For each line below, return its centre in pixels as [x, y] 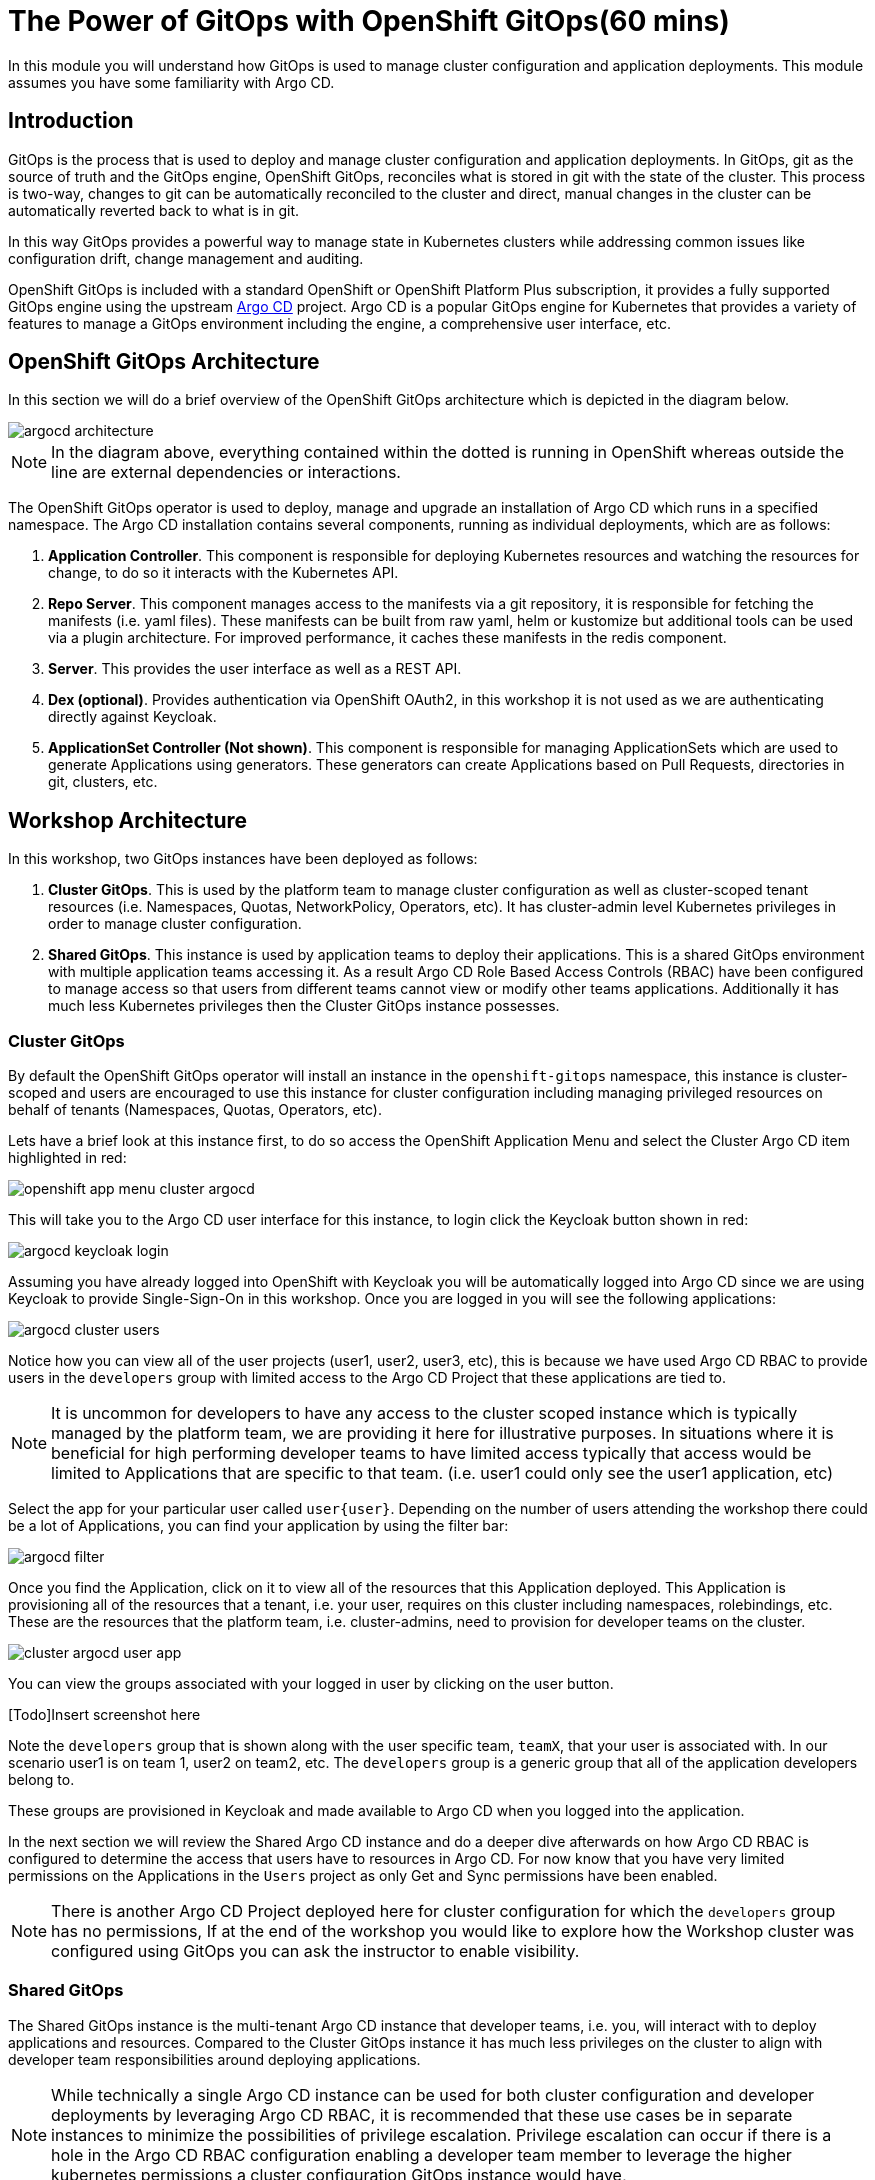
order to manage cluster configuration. [175, 924]
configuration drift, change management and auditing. [186, 258]
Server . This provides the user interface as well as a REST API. [255, 669]
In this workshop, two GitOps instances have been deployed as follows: [243, 859]
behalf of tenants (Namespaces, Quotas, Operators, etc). [195, 1110]
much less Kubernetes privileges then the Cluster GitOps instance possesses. [304, 1006]
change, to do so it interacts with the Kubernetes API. [223, 573]
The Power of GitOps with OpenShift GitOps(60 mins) [369, 21]
